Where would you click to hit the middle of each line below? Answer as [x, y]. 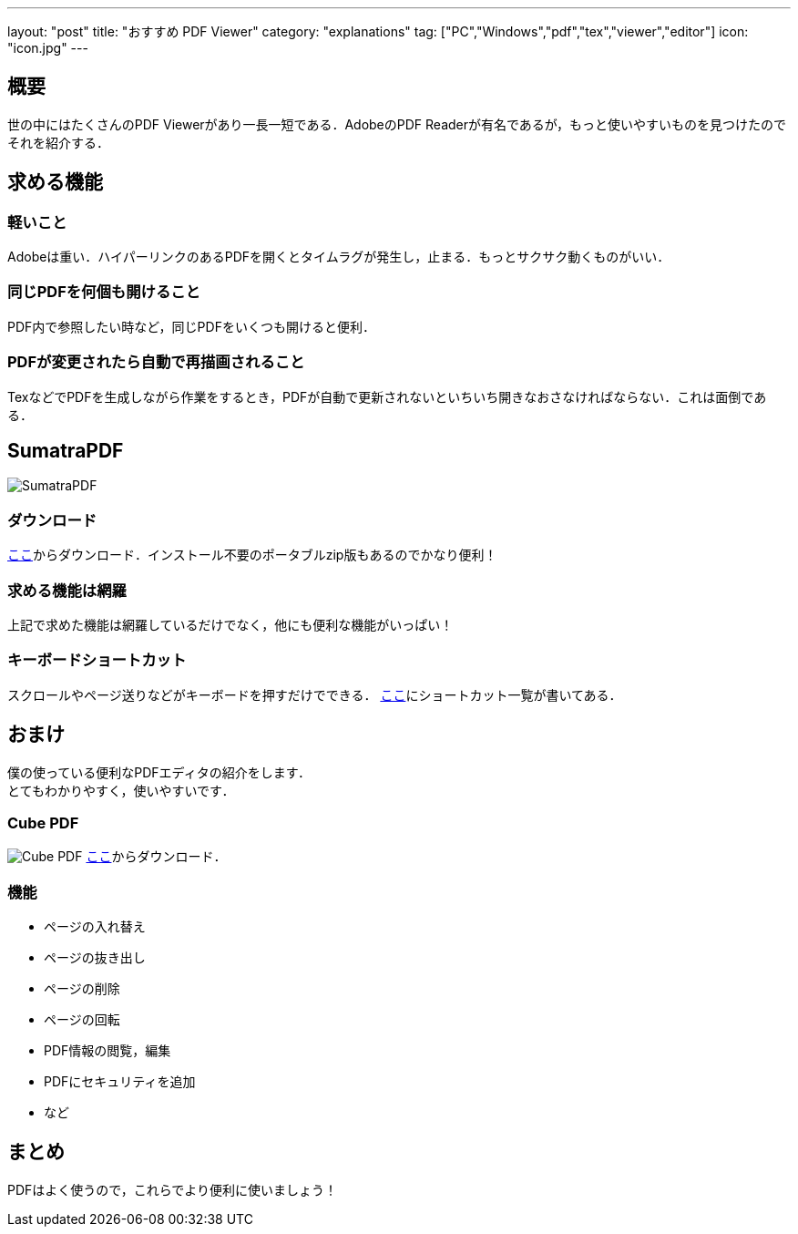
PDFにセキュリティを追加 [120, 1081]
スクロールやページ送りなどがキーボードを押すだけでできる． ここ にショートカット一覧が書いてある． [315, 694]
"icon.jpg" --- [48, 48]
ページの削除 [82, 988]
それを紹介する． [58, 142]
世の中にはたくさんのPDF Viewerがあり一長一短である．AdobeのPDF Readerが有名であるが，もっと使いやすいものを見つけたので [397, 124]
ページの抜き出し [95, 957]
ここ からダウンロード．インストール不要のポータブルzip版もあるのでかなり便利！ [252, 555]
